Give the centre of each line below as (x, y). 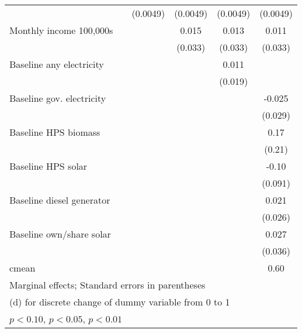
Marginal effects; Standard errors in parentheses (107, 285)
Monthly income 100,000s (61, 30)
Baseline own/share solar (60, 234)
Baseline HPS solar (48, 166)
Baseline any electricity (57, 64)
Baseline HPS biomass (55, 132)
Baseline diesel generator (60, 200)
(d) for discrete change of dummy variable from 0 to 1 (120, 302)
